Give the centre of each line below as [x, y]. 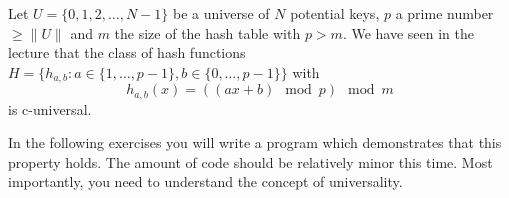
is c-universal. [50, 108]
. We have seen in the [408, 32]
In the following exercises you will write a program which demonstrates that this [255, 142]
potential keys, [335, 13]
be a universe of [221, 13]
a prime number [444, 13]
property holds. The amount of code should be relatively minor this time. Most [250, 161]
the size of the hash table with [207, 32]
